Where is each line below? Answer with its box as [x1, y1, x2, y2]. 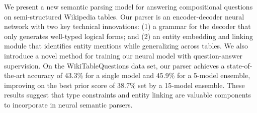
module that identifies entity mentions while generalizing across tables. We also [4, 40, 248, 51]
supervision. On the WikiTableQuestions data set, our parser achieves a [4, 60, 225, 70]
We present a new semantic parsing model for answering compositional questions [4, 1, 253, 11]
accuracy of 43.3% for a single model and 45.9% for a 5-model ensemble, [27, 70, 250, 80]
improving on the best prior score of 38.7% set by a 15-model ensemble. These [4, 79, 245, 90]
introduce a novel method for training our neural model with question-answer [4, 50, 243, 60]
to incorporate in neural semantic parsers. [4, 99, 133, 109]
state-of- [227, 60, 252, 70]
